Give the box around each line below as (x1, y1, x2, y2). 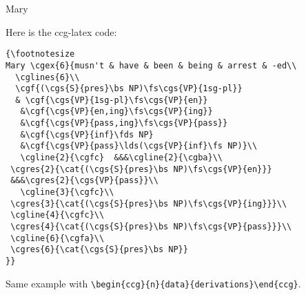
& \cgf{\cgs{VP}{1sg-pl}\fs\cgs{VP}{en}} (15, 95, 208, 105)
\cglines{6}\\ (15, 72, 80, 82)
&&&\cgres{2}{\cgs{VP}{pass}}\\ (10, 175, 159, 186)
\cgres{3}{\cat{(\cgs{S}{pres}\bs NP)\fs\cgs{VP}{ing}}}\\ (10, 198, 287, 209)
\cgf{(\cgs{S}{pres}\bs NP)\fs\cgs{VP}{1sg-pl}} (15, 84, 243, 94)
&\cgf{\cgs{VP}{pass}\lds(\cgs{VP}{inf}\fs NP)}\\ (20, 141, 258, 151)
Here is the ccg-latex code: (6, 24, 117, 39)
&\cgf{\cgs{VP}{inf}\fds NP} (20, 129, 154, 140)
